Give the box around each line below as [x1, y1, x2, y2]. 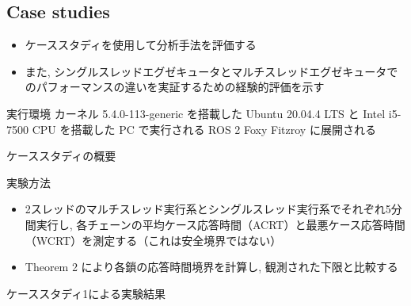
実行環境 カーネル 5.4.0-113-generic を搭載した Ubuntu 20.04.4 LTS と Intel [6, 105, 386, 121]
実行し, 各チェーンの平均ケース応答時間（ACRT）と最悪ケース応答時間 [36, 216, 405, 232]
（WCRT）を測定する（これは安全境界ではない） [25, 231, 282, 248]
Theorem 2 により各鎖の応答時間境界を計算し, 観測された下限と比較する [25, 258, 398, 275]
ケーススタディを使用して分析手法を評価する [25, 36, 257, 53]
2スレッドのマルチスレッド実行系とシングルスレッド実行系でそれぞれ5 [25, 201, 391, 217]
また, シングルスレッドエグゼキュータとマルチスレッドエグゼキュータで [25, 63, 398, 79]
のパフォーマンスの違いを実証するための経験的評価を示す [25, 78, 325, 95]
